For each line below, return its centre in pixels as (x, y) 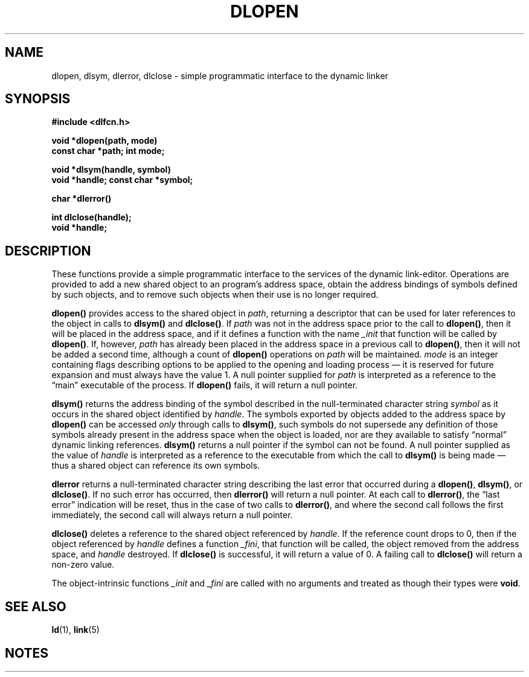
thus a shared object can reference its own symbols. (156, 466)
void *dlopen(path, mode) (104, 141)
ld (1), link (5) (75, 630)
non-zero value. (83, 565)
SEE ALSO (36, 606)
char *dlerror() (82, 199)
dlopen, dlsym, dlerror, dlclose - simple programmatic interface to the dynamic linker (220, 75)
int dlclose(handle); (91, 217)
